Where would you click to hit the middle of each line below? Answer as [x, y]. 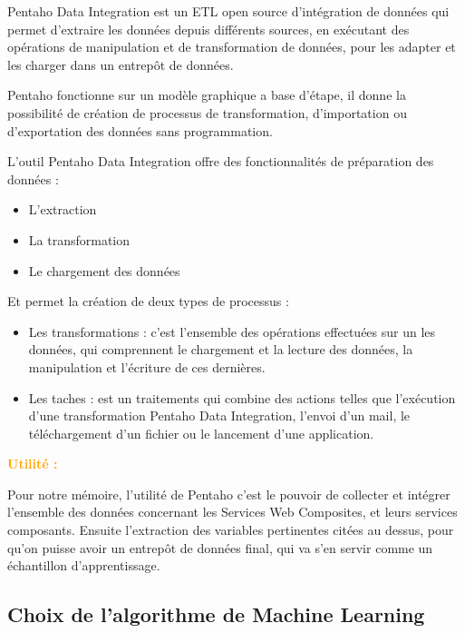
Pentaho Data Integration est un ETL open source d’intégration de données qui [228, 11]
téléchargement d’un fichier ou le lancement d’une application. [201, 433]
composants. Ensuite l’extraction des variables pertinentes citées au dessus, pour [231, 530]
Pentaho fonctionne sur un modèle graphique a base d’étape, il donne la [207, 95]
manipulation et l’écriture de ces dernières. [147, 366]
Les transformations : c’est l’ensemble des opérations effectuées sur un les [232, 331]
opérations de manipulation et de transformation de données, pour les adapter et [232, 47]
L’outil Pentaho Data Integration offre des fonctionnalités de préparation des [221, 161]
